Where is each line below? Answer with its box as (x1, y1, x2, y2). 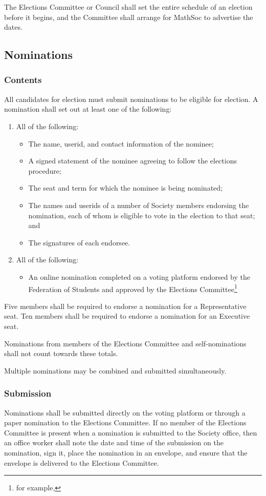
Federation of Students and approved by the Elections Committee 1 (28, 282, 237, 294)
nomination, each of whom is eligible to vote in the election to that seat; (28, 210, 255, 220)
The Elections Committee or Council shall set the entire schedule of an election (4, 2, 253, 12)
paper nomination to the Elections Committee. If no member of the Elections (4, 417, 247, 428)
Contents (4, 73, 42, 86)
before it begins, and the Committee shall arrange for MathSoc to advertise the (4, 11, 253, 22)
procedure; (28, 165, 61, 176)
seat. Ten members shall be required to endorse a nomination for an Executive (4, 311, 250, 321)
